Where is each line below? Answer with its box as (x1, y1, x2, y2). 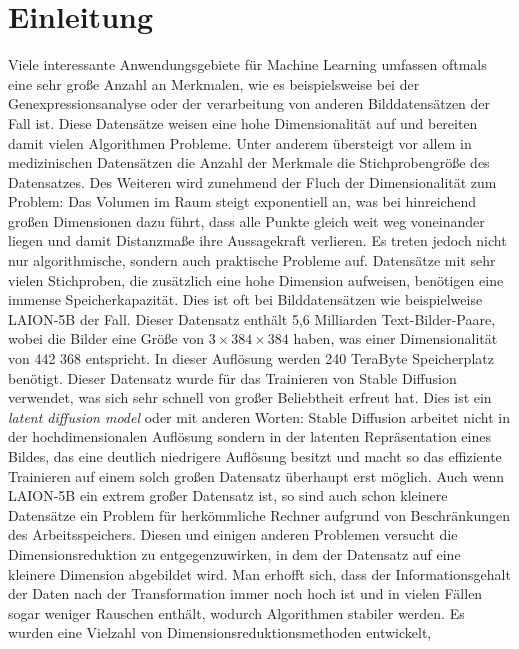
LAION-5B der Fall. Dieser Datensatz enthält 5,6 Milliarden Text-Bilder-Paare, (8, 308, 496, 329)
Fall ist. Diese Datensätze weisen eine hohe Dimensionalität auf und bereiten (8, 112, 478, 133)
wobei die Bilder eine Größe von (8, 328, 204, 349)
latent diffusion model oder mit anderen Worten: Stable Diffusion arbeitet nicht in (8, 406, 510, 427)
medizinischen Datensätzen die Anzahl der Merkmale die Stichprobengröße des (8, 152, 490, 173)
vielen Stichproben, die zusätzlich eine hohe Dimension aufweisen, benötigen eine (8, 269, 504, 290)
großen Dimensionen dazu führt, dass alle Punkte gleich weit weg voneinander (8, 210, 485, 231)
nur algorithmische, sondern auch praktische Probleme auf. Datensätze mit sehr (8, 250, 496, 271)
